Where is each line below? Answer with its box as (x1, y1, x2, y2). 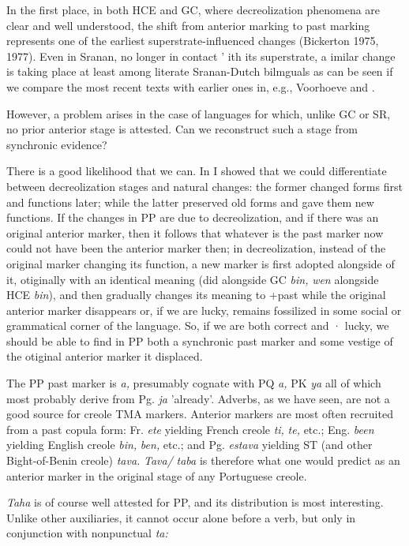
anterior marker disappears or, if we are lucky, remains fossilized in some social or (6, 301, 402, 318)
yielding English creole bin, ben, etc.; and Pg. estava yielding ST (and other (6, 436, 373, 453)
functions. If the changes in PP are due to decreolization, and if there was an (6, 209, 379, 226)
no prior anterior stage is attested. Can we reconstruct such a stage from (6, 121, 358, 137)
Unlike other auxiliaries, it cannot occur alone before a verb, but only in (6, 509, 356, 525)
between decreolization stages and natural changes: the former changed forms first (6, 178, 403, 194)
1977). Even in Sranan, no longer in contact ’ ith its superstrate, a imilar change (6, 47, 396, 64)
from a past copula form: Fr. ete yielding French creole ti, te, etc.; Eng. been (6, 421, 374, 437)
